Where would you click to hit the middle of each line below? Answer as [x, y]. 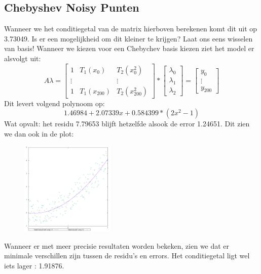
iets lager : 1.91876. [34, 265]
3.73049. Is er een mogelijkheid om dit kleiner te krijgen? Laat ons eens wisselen [128, 38]
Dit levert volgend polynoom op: [54, 103]
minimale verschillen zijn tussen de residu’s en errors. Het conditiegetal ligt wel [127, 256]
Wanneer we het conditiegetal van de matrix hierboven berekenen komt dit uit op [131, 29]
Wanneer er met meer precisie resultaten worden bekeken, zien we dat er [117, 245]
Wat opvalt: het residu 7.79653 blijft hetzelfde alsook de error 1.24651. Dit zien [127, 124]
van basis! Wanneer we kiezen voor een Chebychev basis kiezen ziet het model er [129, 48]
